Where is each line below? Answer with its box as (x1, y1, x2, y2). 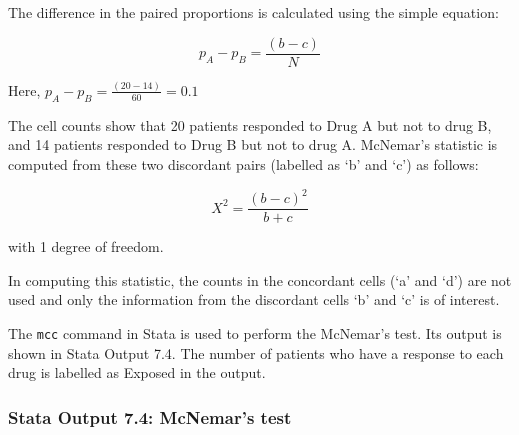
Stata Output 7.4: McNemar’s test (8, 404, 292, 429)
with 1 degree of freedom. (8, 236, 164, 257)
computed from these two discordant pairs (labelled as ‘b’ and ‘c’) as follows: (8, 153, 479, 174)
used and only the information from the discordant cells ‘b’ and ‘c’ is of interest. (8, 289, 500, 310)
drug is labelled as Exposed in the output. (8, 362, 266, 383)
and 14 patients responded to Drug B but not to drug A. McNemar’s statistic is (8, 134, 498, 155)
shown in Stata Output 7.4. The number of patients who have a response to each (8, 342, 504, 363)
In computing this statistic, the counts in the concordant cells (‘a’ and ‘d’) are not (8, 269, 512, 290)
